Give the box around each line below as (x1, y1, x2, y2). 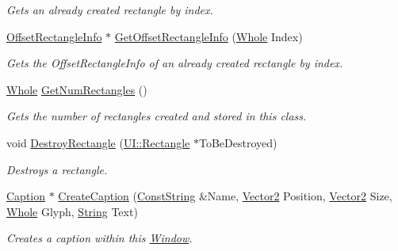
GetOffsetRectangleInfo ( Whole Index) (114, 28, 303, 44)
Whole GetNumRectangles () (6, 81, 147, 97)
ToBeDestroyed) (198, 134, 277, 150)
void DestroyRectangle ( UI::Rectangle (6, 134, 190, 150)
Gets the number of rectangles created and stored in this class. (6, 108, 307, 124)
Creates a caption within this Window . (6, 230, 193, 246)
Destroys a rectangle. (6, 161, 108, 177)
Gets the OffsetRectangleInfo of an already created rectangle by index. (6, 55, 343, 71)
